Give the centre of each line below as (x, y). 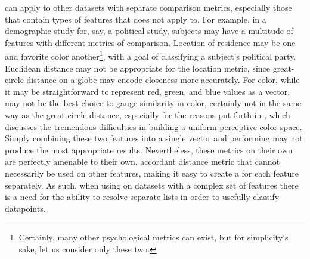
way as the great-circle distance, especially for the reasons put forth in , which (148, 115)
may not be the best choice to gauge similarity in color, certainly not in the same (153, 103)
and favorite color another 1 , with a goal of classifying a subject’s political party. (151, 55)
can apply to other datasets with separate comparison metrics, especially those (148, 7)
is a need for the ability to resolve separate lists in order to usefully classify (142, 197)
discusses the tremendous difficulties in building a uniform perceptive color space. (154, 126)
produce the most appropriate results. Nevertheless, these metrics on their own (149, 149)
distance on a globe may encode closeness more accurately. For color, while (163, 80)
